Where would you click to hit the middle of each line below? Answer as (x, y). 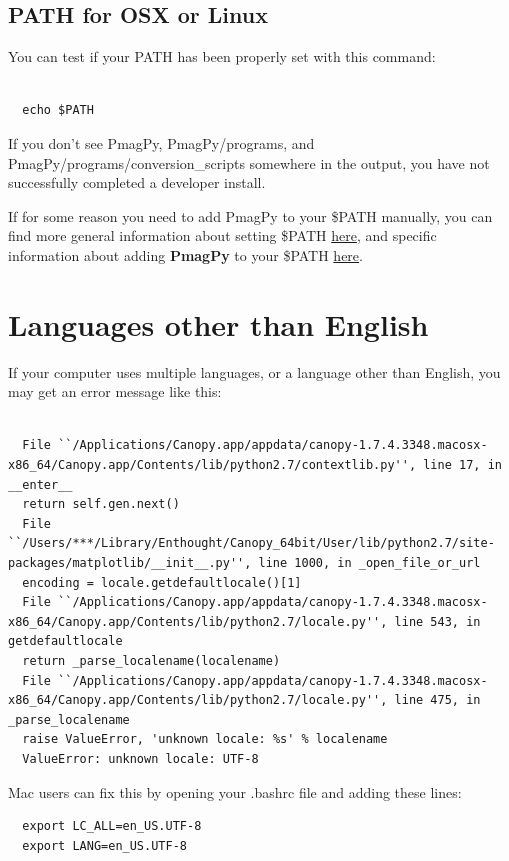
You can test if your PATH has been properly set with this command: (222, 56)
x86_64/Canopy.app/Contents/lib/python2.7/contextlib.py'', (212, 465)
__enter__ (40, 484)
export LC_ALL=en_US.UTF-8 (112, 826)
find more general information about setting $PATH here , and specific (222, 235)
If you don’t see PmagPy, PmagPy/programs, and (161, 142)
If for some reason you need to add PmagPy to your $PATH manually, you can (250, 215)
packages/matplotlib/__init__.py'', (130, 563)
